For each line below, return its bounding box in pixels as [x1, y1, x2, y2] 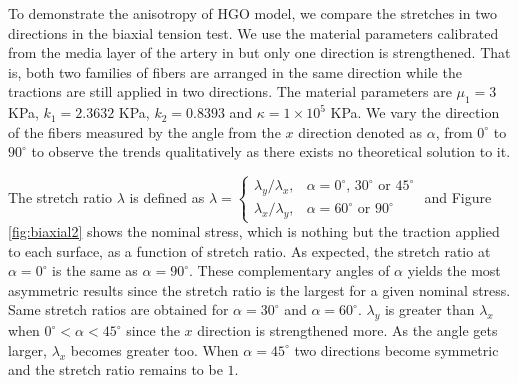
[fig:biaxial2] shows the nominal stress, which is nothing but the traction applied [8, 221, 500, 242]
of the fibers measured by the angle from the [8, 121, 281, 142]
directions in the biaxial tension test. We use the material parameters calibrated [8, 22, 499, 43]
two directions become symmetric [294, 339, 499, 360]
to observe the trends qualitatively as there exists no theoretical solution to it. [31, 141, 511, 162]
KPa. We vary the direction [330, 102, 500, 123]
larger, [8, 339, 47, 360]
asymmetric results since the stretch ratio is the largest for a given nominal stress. [8, 279, 511, 300]
